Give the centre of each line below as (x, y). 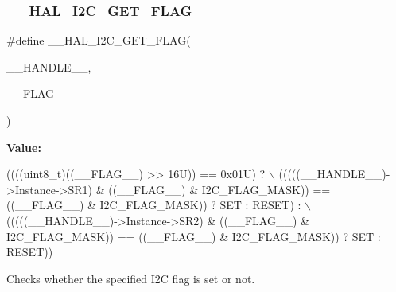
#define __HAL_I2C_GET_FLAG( (99, 40)
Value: (24, 147)
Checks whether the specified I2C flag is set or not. (131, 278)
